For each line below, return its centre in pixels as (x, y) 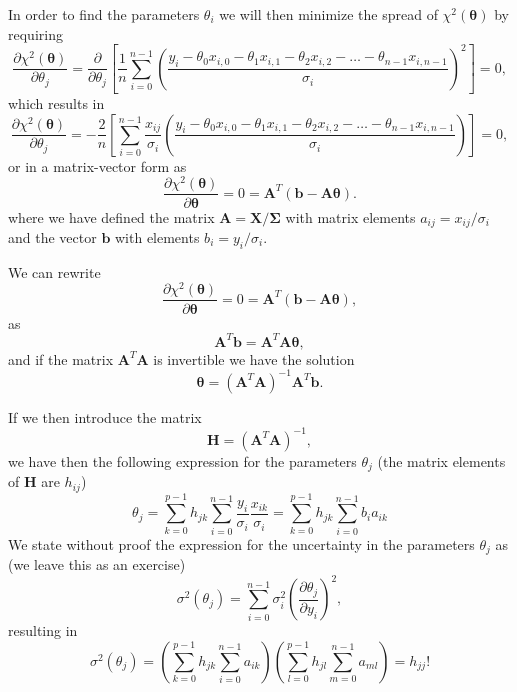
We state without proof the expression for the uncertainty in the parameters (241, 543)
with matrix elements (350, 216)
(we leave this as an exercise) (97, 564)
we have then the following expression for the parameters (182, 460)
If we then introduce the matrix (105, 416)
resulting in (43, 630)
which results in (56, 103)
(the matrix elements (441, 460)
